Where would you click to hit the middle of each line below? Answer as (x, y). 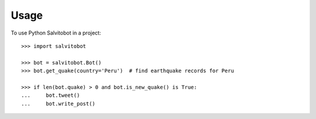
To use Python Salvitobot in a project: (56, 33)
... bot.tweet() (51, 96)
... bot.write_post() (59, 103)
